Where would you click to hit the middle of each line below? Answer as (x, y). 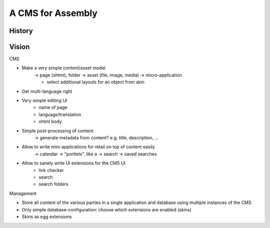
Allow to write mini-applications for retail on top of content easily (88, 147)
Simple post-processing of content (57, 131)
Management (23, 193)
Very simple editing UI (44, 101)
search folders (53, 184)
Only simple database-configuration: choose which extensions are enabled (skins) (107, 209)
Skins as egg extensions (47, 216)
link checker (51, 170)
